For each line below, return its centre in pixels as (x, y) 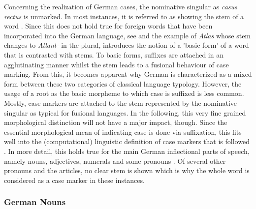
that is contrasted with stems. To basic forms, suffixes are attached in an (114, 54)
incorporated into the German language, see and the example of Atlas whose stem (128, 35)
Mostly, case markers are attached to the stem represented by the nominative (121, 103)
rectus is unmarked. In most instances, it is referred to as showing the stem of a (124, 16)
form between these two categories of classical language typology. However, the (123, 83)
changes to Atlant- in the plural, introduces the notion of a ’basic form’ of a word (127, 45)
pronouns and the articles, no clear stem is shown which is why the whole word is (127, 170)
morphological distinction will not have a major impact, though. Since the (116, 122)
